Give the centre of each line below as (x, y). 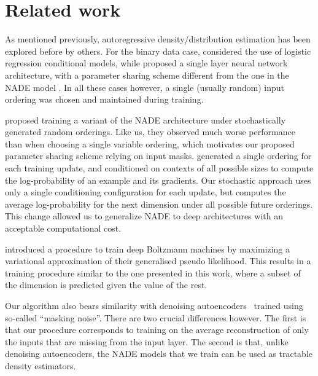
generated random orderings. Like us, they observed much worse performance (150, 132)
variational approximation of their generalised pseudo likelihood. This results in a (158, 261)
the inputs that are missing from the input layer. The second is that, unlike (147, 341)
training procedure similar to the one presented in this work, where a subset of (153, 272)
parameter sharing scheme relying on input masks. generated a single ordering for (158, 156)
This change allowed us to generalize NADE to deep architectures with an (144, 216)
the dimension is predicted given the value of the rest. (106, 285)
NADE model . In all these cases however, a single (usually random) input (145, 87)
